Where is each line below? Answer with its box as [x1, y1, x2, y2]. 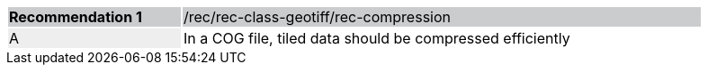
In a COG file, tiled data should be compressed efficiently [184, 29, 570, 47]
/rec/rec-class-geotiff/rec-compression [184, 8, 451, 26]
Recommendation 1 [9, 8, 142, 26]
